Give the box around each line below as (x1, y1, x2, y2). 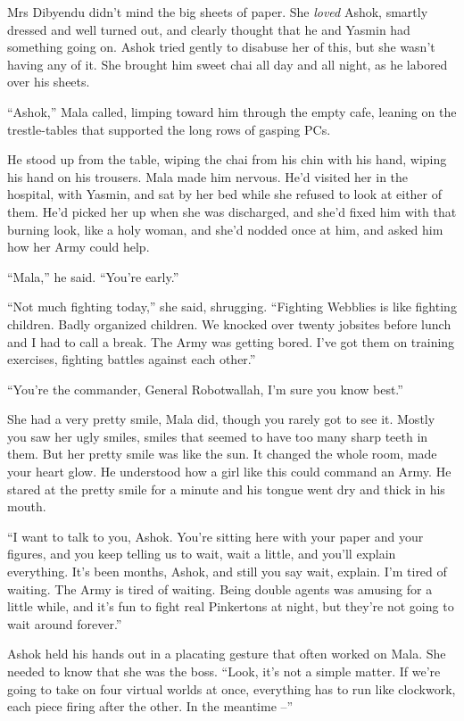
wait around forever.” (7, 614, 122, 633)
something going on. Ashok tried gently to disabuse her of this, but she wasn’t (7, 37, 435, 56)
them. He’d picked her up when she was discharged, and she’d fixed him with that (7, 202, 457, 220)
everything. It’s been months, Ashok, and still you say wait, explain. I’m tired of (7, 562, 447, 581)
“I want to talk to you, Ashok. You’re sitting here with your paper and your (7, 526, 424, 545)
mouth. (7, 497, 46, 516)
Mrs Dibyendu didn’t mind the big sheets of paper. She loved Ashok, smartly (7, 3, 428, 21)
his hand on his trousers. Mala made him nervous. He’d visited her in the (7, 167, 409, 186)
